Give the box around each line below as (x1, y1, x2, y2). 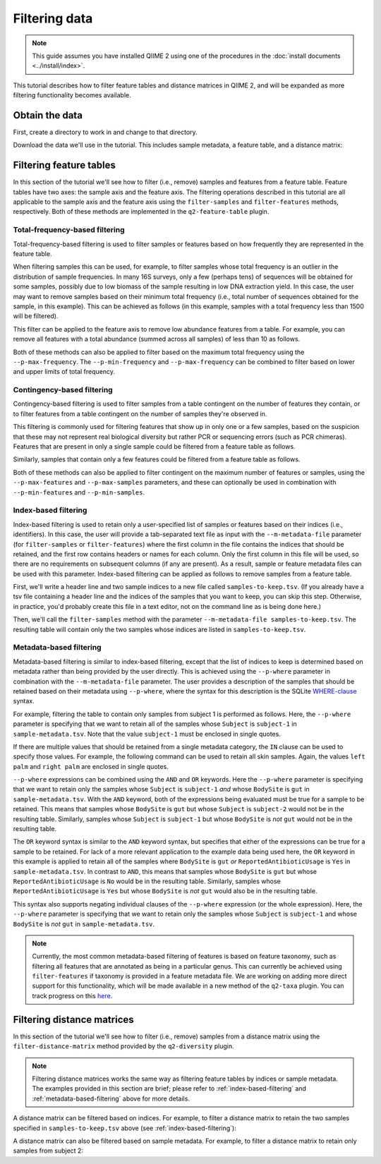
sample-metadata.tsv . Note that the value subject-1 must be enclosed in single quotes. (13, 729, 282, 738)
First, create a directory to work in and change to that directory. (13, 128, 198, 137)
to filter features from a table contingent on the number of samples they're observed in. (13, 409, 267, 418)
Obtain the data (13, 109, 83, 121)
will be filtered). (13, 312, 59, 320)
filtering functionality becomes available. (13, 91, 132, 99)
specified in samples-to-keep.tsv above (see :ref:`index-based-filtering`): (13, 1124, 236, 1132)
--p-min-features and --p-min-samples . (13, 487, 145, 497)
